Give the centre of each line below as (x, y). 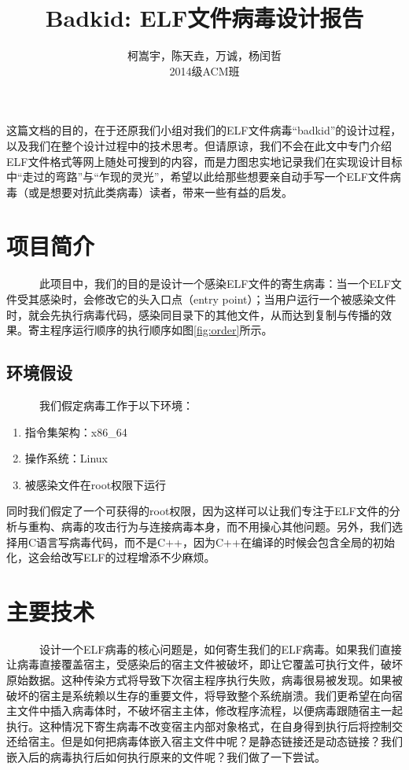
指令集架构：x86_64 (76, 431)
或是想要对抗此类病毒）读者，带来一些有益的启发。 (160, 192)
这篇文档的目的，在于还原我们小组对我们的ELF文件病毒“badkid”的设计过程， (204, 130)
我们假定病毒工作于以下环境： (116, 405)
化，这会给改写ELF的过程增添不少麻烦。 (111, 557)
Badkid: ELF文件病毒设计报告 (204, 18)
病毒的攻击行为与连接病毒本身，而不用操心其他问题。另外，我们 (226, 526)
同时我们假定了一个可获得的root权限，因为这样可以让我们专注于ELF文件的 (198, 511)
